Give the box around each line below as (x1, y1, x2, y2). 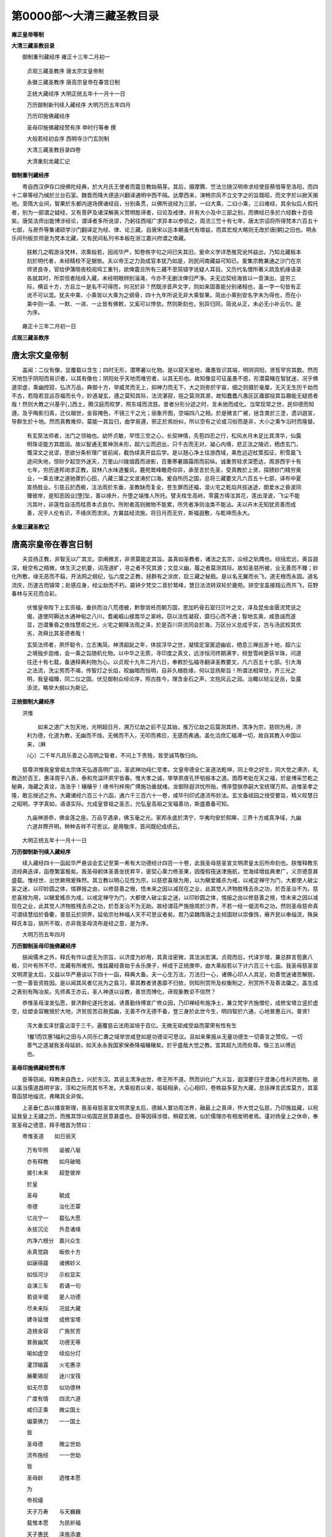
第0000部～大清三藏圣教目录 (11, 9, 159, 23)
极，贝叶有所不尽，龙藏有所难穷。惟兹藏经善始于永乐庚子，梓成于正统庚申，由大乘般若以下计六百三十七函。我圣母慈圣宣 (11, 962, 318, 970)
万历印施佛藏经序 (26, 113, 70, 120)
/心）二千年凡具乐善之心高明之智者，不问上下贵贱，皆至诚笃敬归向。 (26, 752, 202, 759)
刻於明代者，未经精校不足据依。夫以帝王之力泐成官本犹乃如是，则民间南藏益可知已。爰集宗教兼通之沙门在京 (26, 257, 301, 264)
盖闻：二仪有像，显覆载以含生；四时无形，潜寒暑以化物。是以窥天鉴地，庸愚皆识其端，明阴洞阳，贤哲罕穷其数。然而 (22, 366, 318, 373)
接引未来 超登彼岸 (26, 1169, 81, 1177)
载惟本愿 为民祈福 (26, 1519, 81, 1527)
